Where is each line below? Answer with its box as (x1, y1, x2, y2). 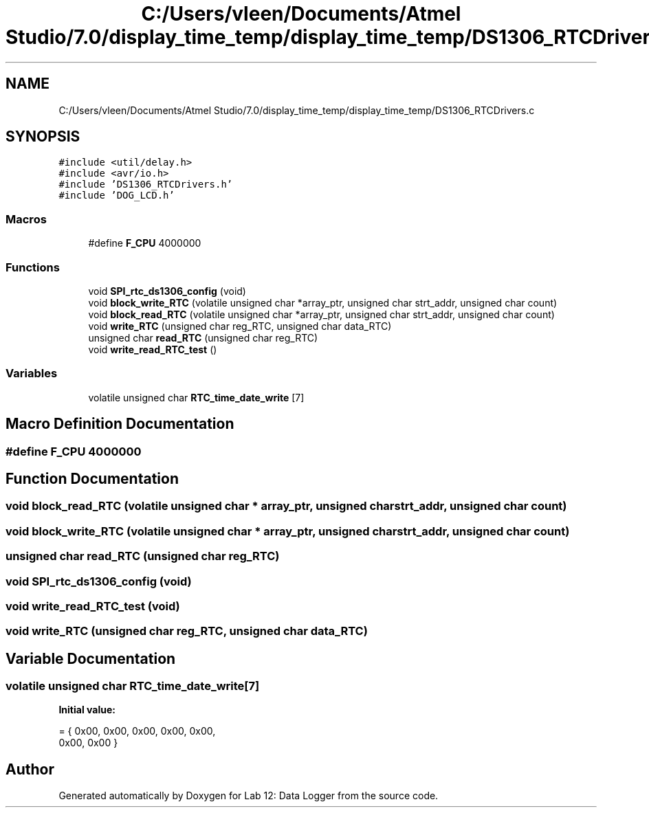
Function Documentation (5, 469, 179, 487)
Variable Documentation (5, 649, 176, 667)
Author (5, 760, 54, 778)
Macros (5, 212, 47, 226)
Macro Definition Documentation (5, 415, 234, 433)
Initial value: (58, 704, 115, 716)
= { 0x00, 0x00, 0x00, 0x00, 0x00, (58, 725, 216, 737)
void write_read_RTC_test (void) (5, 599, 180, 613)
